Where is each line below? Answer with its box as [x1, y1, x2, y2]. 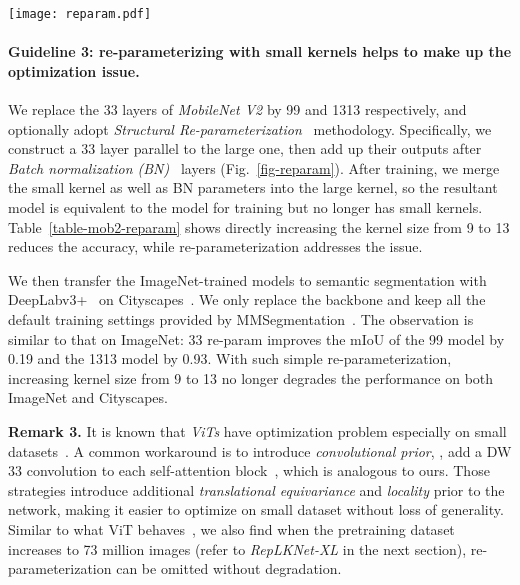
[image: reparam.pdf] [8, 7, 152, 21]
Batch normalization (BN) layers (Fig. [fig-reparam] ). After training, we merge [8, 157, 500, 178]
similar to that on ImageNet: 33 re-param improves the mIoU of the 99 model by [8, 328, 505, 349]
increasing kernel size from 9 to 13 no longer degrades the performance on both [8, 367, 494, 388]
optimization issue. [8, 60, 140, 81]
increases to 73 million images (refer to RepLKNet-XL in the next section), [8, 538, 467, 559]
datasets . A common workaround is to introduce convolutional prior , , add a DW [8, 440, 512, 461]
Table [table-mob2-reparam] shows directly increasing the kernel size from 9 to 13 [8, 216, 510, 237]
